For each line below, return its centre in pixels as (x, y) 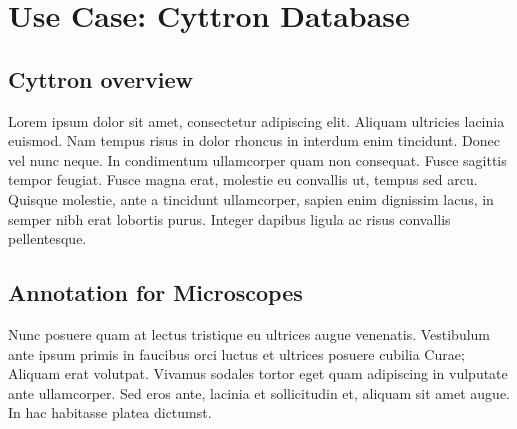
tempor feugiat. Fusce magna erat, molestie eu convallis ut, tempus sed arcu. (243, 179)
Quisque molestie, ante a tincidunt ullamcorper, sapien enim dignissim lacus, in (251, 198)
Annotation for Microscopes (155, 292)
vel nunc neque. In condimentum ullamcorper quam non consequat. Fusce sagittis (257, 159)
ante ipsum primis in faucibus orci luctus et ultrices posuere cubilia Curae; (236, 353)
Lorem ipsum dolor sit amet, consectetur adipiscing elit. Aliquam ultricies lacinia (256, 120)
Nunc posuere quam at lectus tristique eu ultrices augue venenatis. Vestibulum (249, 333)
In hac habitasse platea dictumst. (110, 412)
